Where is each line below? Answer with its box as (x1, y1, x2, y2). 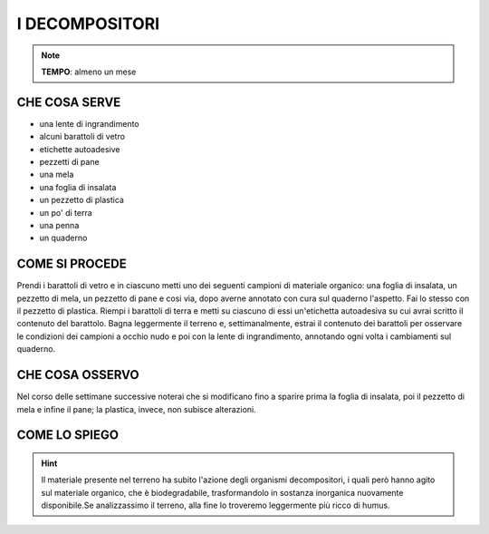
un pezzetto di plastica (39, 195, 124, 206)
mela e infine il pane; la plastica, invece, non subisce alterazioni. (16, 403, 257, 414)
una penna (39, 219, 80, 230)
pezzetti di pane (39, 157, 100, 168)
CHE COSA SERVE (16, 94, 121, 110)
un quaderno (39, 232, 88, 244)
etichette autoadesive (39, 143, 120, 154)
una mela (39, 169, 74, 180)
